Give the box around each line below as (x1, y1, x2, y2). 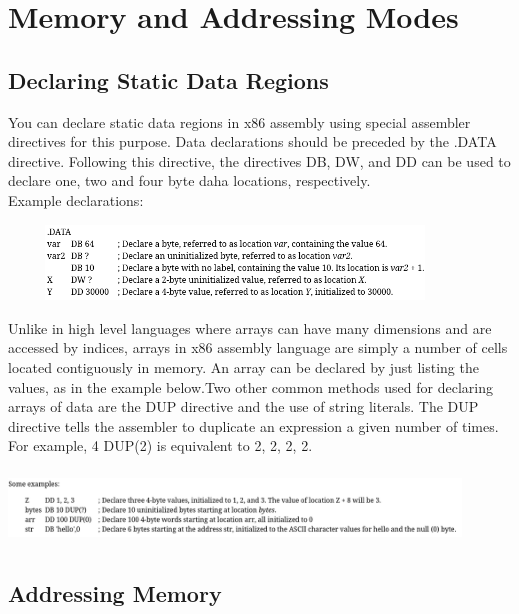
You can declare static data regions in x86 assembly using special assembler (8, 111, 471, 132)
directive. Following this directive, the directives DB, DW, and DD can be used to (8, 150, 511, 171)
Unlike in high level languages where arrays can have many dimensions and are (8, 317, 492, 338)
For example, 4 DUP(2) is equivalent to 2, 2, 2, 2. (8, 435, 313, 456)
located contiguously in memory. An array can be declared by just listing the (8, 356, 479, 377)
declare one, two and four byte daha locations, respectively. (8, 170, 371, 191)
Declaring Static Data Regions (8, 64, 329, 95)
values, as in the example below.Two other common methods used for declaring (8, 376, 493, 397)
